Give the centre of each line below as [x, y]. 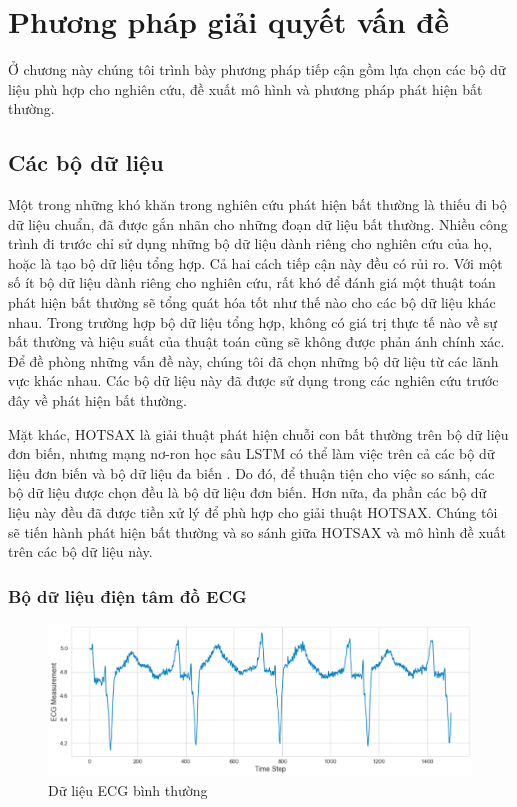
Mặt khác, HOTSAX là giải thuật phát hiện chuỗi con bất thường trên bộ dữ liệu [258, 433]
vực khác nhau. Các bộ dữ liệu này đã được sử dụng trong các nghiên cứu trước [253, 380]
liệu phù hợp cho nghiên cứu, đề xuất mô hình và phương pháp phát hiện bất [245, 88]
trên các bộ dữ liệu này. [80, 551]
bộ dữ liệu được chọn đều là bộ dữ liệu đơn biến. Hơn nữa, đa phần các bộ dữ [247, 492]
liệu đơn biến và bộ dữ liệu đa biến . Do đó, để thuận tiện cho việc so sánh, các [251, 472]
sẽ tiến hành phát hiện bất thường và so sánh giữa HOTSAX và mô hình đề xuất [257, 531]
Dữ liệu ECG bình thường [128, 789]
